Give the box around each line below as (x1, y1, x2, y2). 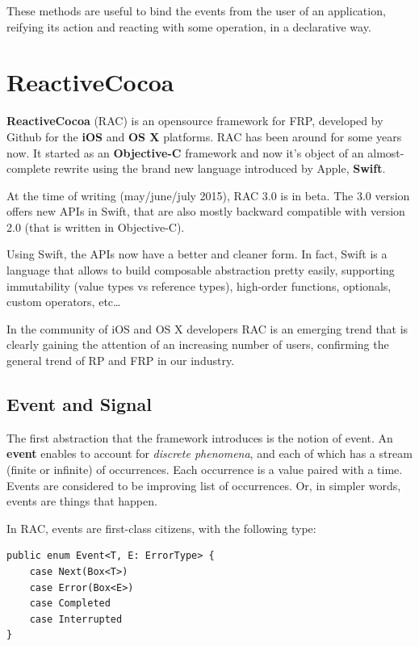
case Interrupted (29, 613, 123, 625)
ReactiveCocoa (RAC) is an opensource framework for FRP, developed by (6, 112, 383, 129)
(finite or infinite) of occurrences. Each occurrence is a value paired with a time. (6, 461, 403, 478)
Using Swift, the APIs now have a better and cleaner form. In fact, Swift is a (6, 245, 388, 262)
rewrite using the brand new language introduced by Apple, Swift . (54, 160, 386, 177)
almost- (367, 144, 404, 161)
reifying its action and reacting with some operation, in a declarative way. (6, 18, 371, 35)
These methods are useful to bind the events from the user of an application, (6, 2, 386, 19)
